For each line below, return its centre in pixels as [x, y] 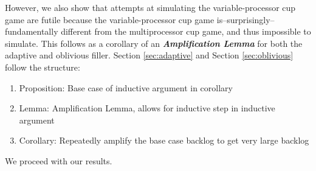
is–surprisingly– [246, 19]
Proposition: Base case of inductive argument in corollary [126, 87]
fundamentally [32, 31]
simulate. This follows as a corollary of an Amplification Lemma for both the [154, 43]
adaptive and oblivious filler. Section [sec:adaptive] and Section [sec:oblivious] [149, 55]
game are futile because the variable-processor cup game [110, 19]
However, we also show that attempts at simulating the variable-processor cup [150, 7]
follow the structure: [43, 67]
